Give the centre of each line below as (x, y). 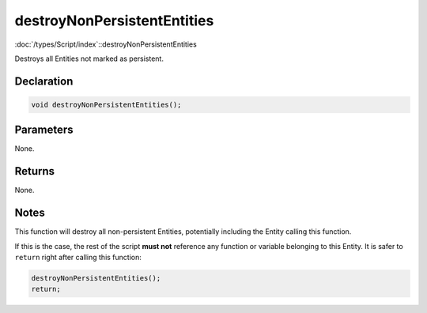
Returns (35, 171)
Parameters (44, 130)
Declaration (44, 81)
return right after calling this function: (78, 258)
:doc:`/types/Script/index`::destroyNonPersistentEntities (106, 44)
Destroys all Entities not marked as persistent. (89, 58)
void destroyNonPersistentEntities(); (106, 104)
